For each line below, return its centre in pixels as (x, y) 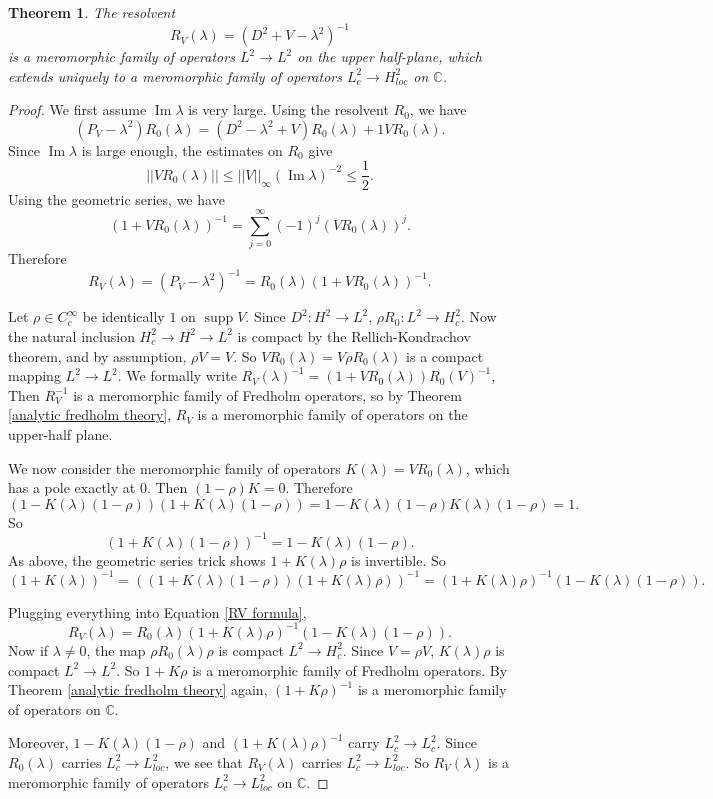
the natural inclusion (71, 335)
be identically (123, 316)
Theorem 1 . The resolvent (92, 12)
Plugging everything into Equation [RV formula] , (157, 611)
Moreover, (38, 742)
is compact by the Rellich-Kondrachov (354, 335)
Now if (28, 649)
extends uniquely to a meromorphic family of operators (175, 75)
